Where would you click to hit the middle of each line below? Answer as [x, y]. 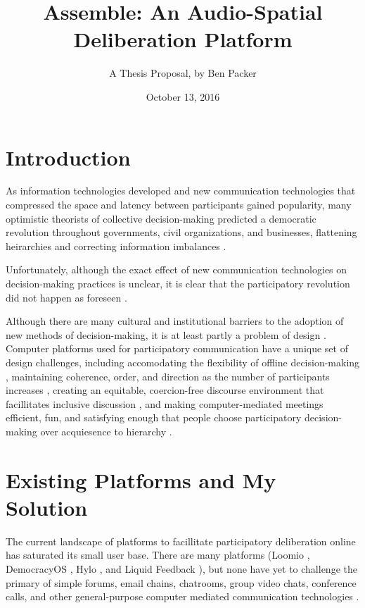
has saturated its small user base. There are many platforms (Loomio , [158, 555]
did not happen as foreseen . [66, 297]
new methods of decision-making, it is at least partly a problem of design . [166, 334]
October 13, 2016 [183, 96]
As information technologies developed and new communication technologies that [181, 191]
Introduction [68, 157]
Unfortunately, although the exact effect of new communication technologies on [177, 269]
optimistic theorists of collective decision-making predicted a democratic [161, 218]
